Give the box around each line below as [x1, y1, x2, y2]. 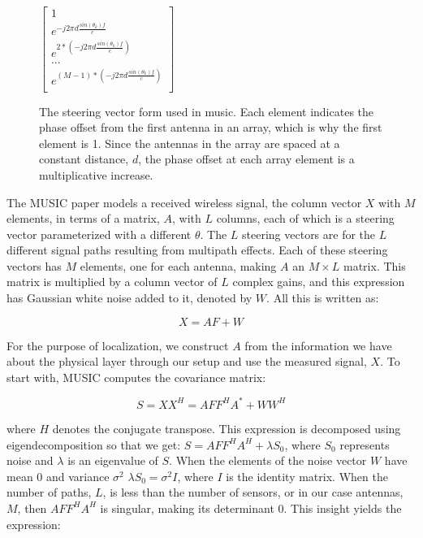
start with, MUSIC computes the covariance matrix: [6, 368, 266, 385]
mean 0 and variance [6, 467, 110, 484]
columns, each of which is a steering [216, 210, 395, 227]
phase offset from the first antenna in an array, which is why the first [39, 119, 382, 136]
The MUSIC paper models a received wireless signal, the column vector [6, 193, 362, 210]
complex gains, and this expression [232, 273, 405, 290]
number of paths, [6, 484, 92, 501]
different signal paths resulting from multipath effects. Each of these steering [6, 241, 388, 258]
